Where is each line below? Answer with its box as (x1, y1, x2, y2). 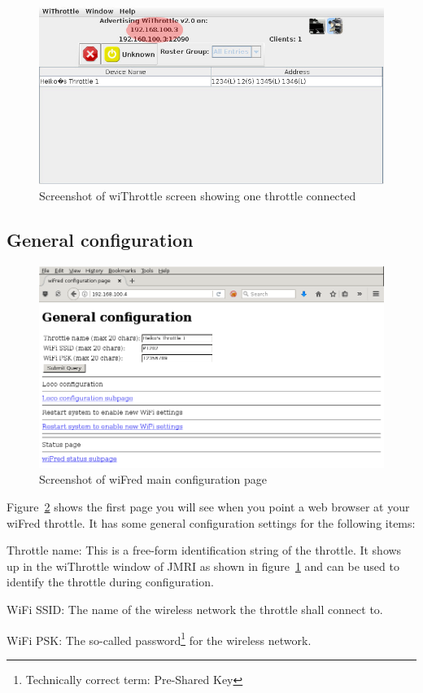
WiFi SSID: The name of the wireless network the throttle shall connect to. (7, 600, 383, 617)
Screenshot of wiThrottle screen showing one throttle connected (39, 186, 356, 204)
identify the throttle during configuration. (7, 573, 214, 590)
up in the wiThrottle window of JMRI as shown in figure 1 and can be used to (7, 557, 399, 574)
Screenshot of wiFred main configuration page (39, 471, 268, 488)
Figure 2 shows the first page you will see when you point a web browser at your (7, 498, 410, 515)
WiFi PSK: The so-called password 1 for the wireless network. (7, 629, 312, 648)
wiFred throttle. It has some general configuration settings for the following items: (7, 514, 416, 531)
